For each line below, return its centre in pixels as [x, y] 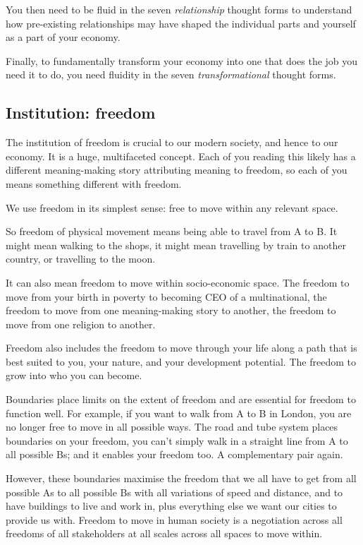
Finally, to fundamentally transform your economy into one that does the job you [182, 60]
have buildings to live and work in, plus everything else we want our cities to [171, 506]
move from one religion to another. [81, 324]
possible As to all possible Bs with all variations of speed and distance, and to [174, 492]
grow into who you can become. [74, 375]
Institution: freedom [81, 113]
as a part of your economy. [63, 37]
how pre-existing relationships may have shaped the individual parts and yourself [181, 23]
